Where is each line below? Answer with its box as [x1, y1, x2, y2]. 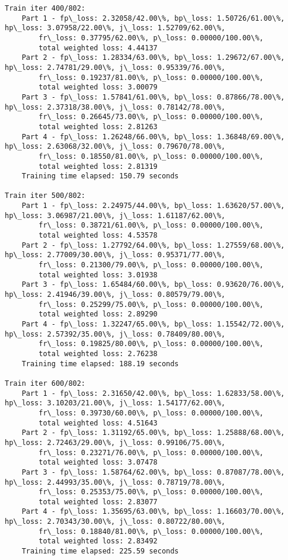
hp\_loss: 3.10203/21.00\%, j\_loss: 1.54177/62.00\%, [5, 399, 226, 408]
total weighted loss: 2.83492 [39, 537, 158, 546]
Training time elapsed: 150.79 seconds [21, 172, 179, 181]
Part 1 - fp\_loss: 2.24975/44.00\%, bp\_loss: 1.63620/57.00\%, [21, 201, 285, 210]
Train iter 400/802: [5, 4, 86, 12]
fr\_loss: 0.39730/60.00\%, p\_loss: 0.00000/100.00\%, [39, 408, 264, 417]
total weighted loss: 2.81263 [39, 122, 158, 131]
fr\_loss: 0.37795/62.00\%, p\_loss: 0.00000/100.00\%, [39, 33, 264, 42]
